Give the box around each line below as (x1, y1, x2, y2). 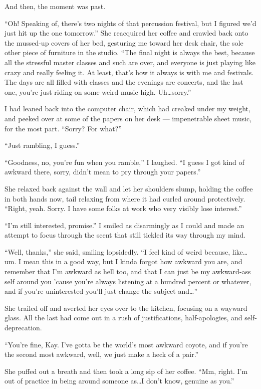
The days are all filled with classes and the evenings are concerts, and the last (5, 77, 243, 87)
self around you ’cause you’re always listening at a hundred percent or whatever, (5, 276, 251, 286)
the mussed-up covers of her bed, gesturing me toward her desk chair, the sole (5, 37, 243, 48)
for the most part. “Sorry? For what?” (5, 123, 122, 133)
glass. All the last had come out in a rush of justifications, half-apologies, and (5, 312, 242, 323)
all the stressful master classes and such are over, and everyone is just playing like (5, 57, 256, 67)
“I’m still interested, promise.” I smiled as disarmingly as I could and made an (5, 220, 244, 230)
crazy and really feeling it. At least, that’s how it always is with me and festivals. (5, 67, 254, 77)
